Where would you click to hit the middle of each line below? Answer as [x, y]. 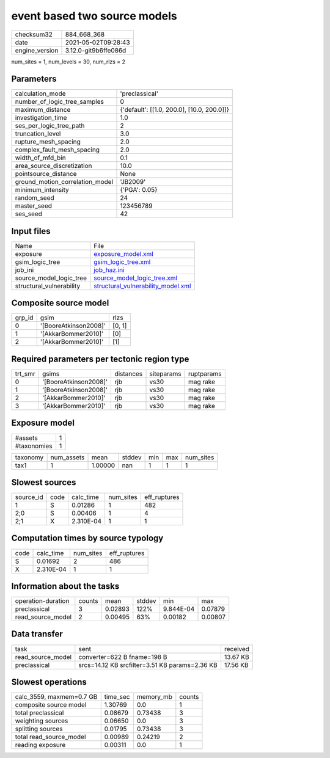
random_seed [35, 198]
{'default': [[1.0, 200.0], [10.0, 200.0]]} [174, 110]
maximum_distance [43, 110]
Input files [31, 231]
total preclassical [39, 713]
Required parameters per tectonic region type [100, 359]
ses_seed [29, 214]
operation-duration [42, 601]
